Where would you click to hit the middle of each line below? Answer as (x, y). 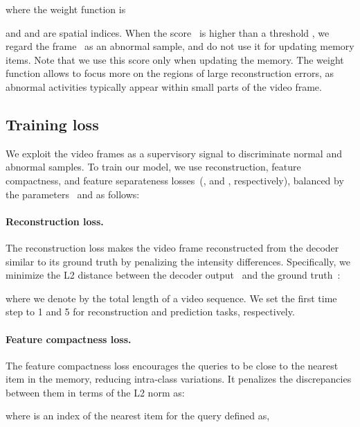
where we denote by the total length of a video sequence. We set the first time (171, 298)
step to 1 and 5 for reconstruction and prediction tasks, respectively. (150, 312)
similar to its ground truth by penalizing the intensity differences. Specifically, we (178, 261)
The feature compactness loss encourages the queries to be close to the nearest (172, 365)
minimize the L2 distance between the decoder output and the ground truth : (173, 275)
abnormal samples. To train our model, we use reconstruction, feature (153, 167)
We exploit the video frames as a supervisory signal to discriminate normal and (174, 153)
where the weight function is (66, 9)
